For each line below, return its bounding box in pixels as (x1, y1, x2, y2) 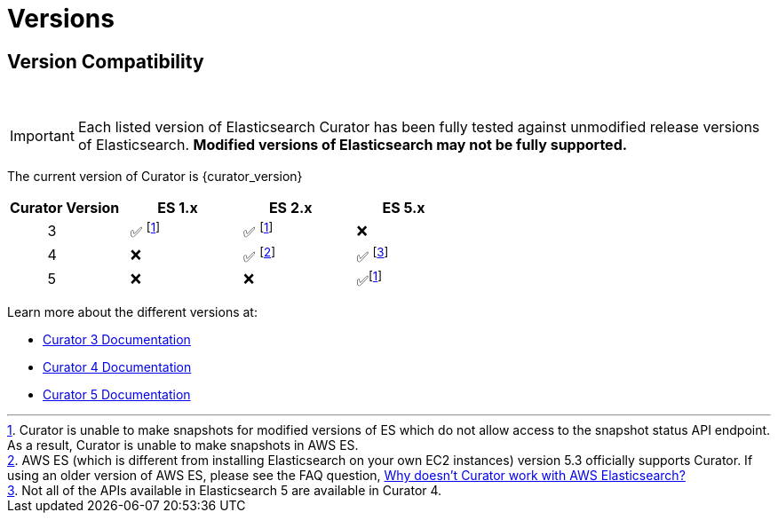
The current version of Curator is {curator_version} (7, 169, 303, 185)
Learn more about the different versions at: (7, 304, 258, 320)
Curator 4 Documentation (43, 359, 192, 375)
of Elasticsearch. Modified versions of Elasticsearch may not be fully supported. (77, 136, 628, 154)
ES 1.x (157, 199, 198, 217)
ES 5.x (382, 199, 425, 217)
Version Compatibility (7, 50, 204, 73)
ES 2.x (268, 199, 313, 217)
